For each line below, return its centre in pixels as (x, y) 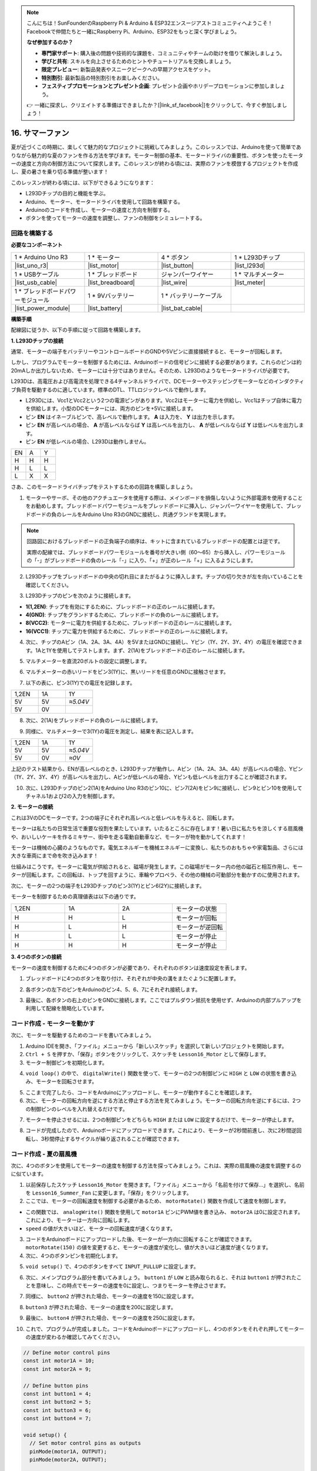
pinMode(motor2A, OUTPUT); (68, 1460)
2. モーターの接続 (32, 807)
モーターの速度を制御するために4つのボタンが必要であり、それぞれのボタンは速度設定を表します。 (130, 967)
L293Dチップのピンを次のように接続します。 (80, 596)
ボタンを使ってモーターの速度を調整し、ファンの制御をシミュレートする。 (115, 218)
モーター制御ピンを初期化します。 (67, 1063)
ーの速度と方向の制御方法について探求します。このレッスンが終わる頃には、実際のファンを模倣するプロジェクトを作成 (155, 163)
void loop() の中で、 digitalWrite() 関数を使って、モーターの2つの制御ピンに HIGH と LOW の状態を (153, 1073)
